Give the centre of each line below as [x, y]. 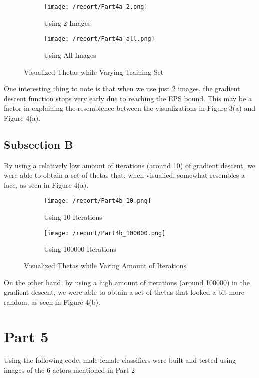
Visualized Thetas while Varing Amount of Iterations [105, 265]
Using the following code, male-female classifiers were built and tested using [120, 360]
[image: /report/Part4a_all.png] [99, 39]
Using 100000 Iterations [80, 249]
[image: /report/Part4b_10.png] [98, 201]
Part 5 [26, 336]
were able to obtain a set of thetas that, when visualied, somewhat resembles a [124, 175]
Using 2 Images [67, 23]
